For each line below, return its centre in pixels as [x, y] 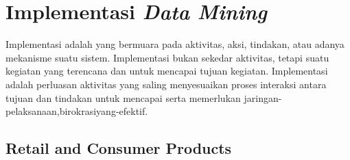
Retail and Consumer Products [119, 148]
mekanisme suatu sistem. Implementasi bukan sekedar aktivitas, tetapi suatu [167, 57]
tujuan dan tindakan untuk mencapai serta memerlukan [123, 97]
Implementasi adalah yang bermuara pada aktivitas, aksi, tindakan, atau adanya [175, 44]
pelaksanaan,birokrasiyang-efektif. [77, 111]
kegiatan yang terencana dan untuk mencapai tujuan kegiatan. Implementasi [167, 71]
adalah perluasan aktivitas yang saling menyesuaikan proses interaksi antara [166, 84]
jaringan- [263, 97]
